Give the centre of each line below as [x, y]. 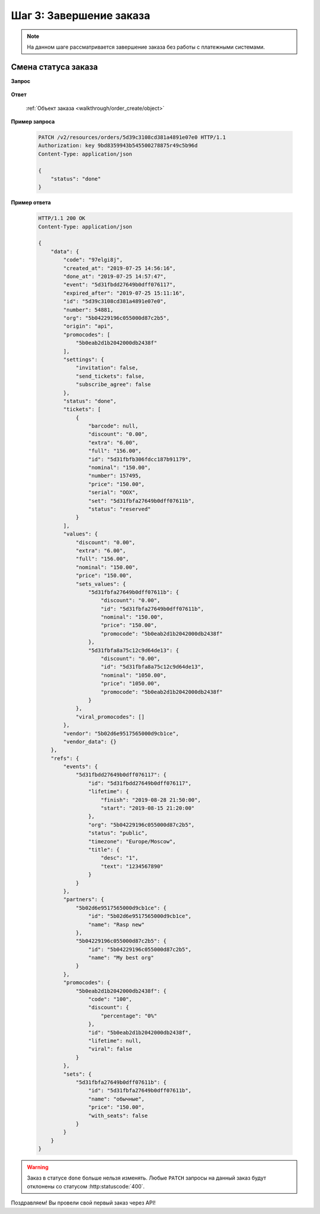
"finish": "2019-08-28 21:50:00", [151, 800]
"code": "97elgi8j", [93, 260]
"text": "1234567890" [132, 866]
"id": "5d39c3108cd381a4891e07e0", [115, 302]
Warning [38, 1167]
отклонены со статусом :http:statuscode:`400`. [86, 1186]
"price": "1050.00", [131, 684]
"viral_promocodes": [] [110, 717]
